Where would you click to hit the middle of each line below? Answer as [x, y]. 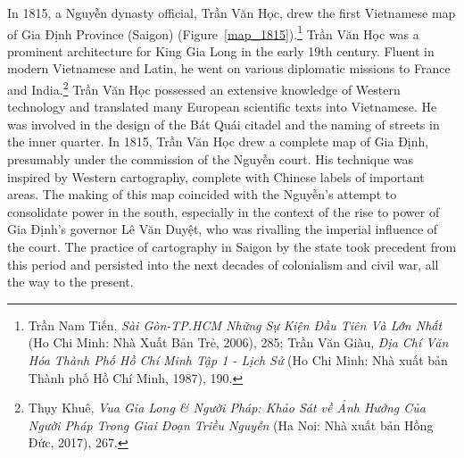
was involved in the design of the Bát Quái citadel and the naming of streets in [224, 124]
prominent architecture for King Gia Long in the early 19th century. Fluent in [221, 50]
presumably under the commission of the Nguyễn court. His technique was [211, 159]
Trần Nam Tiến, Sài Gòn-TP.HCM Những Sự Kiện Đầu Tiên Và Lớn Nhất [235, 325]
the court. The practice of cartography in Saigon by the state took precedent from [232, 247]
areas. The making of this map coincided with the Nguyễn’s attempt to [202, 194]
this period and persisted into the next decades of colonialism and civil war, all [223, 264]
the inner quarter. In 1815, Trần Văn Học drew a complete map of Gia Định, [218, 142]
